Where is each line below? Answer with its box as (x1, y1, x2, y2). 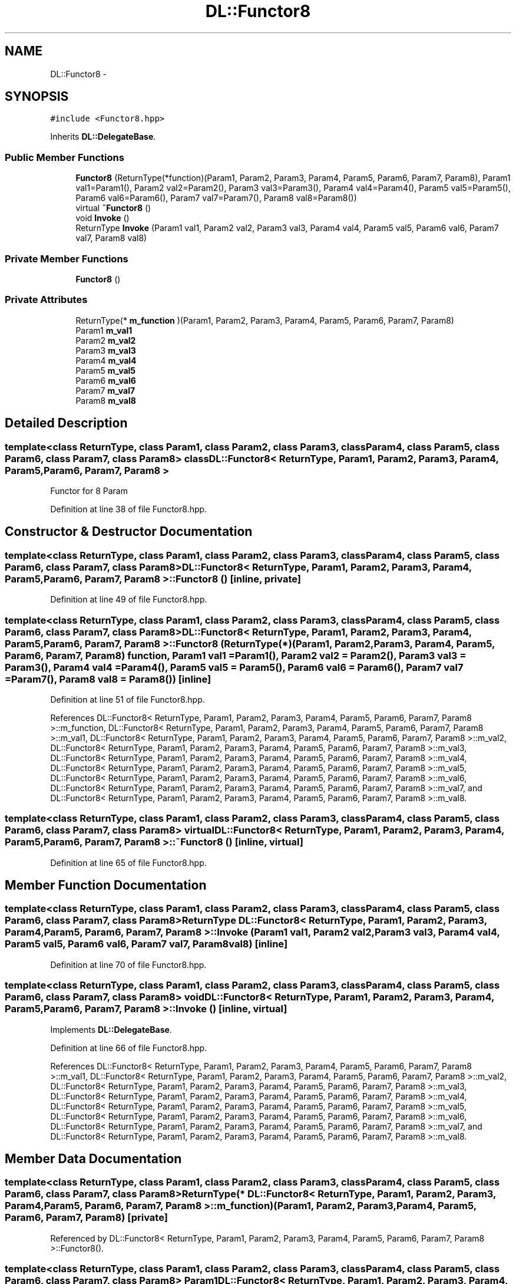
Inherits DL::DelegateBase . (50, 131, 156, 142)
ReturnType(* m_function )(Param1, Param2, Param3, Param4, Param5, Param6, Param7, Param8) (75, 315, 454, 325)
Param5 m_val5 (75, 365, 136, 376)
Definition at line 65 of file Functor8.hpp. (50, 857, 207, 868)
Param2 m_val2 (75, 335, 136, 345)
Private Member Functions (5, 252, 128, 265)
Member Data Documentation (5, 1151, 182, 1167)
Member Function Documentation (5, 878, 207, 893)
